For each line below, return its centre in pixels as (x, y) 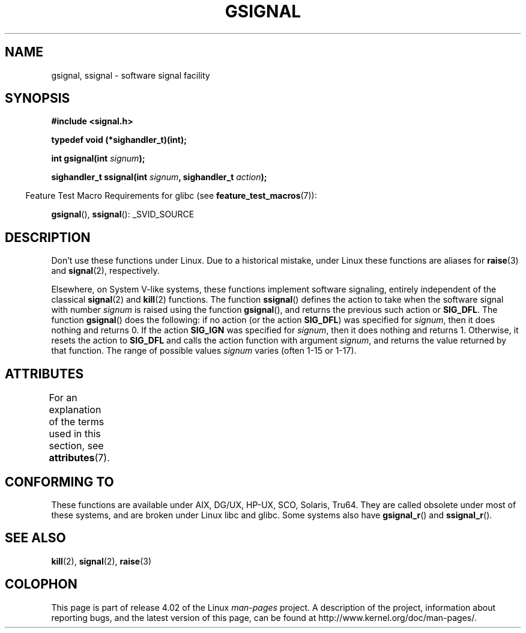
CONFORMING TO (59, 482)
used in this (75, 434)
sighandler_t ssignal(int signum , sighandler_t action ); (159, 177)
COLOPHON (41, 584)
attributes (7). (79, 458)
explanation (75, 410)
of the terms (77, 422)
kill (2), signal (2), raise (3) (101, 561)
